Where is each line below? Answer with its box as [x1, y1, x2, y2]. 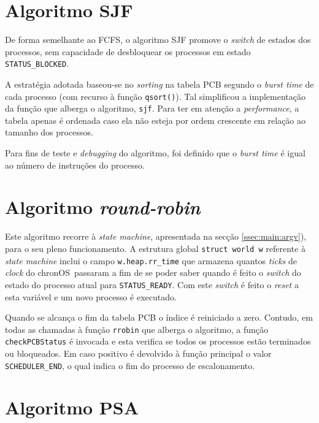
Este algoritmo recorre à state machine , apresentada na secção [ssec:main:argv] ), [5, 230, 307, 243]
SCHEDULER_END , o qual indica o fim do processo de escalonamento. [5, 359, 255, 372]
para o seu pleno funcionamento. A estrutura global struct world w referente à [5, 242, 306, 254]
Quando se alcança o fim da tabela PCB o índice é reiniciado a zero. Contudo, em [5, 311, 313, 324]
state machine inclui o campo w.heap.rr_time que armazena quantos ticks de [5, 254, 298, 267]
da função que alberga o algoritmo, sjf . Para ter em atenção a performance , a [5, 102, 299, 115]
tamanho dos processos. [5, 126, 93, 139]
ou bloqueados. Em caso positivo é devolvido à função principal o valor [5, 347, 272, 360]
